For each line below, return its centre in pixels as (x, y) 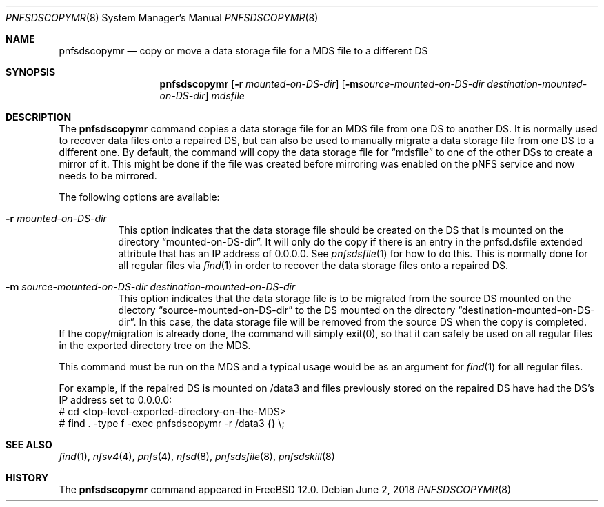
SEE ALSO (29, 445)
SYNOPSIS (31, 72)
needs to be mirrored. (108, 176)
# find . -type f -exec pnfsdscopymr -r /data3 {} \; (172, 423)
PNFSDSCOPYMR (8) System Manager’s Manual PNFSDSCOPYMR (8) (162, 18)
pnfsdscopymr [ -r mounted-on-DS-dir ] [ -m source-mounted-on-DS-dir (322, 84)
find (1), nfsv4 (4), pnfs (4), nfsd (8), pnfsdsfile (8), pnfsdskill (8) (197, 456)
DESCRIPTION (39, 117)
